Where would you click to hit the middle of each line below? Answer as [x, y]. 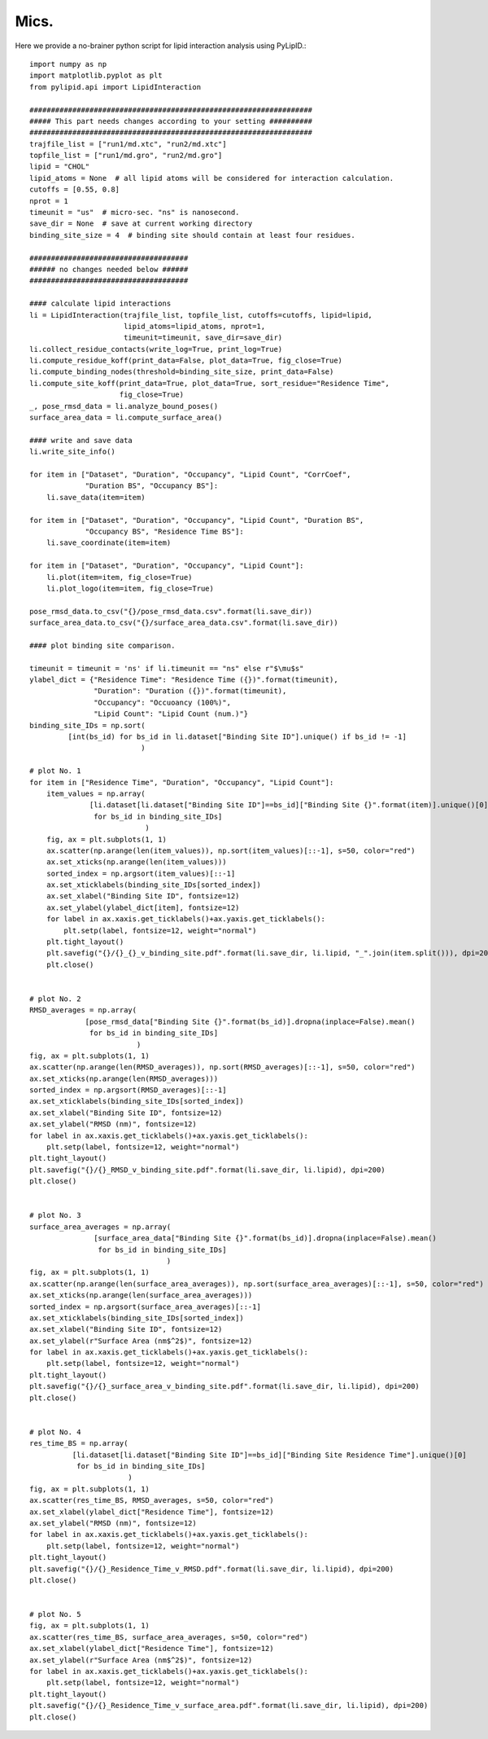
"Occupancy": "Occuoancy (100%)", [163, 702]
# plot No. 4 [55, 1432]
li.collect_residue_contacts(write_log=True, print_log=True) [156, 349]
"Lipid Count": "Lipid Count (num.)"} [171, 714]
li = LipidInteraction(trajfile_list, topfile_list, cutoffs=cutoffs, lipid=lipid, [201, 315]
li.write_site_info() [72, 452]
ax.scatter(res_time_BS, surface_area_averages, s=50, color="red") [169, 1637]
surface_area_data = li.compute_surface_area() [126, 418]
